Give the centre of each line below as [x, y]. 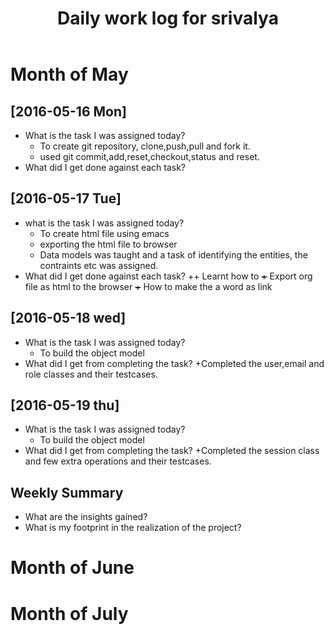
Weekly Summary [67, 492]
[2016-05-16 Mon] [68, 111]
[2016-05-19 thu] [65, 405]
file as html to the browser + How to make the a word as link [148, 286]
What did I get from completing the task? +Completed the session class [172, 451]
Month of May [69, 74]
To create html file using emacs [104, 233]
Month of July [69, 613]
